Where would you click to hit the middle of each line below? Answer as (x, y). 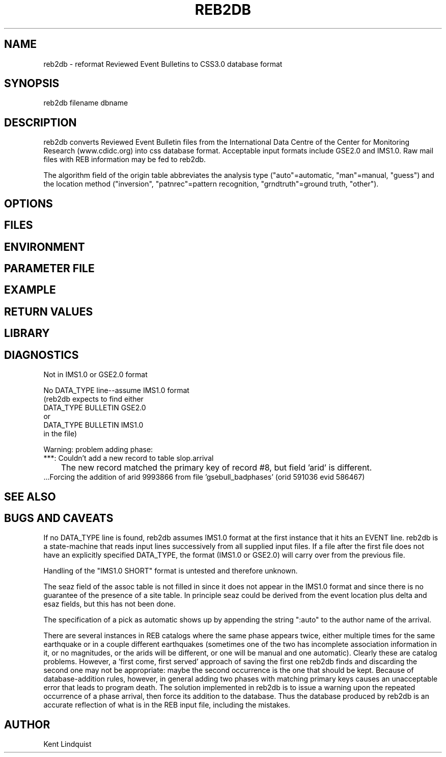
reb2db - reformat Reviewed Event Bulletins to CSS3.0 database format (163, 64)
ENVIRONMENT (45, 247)
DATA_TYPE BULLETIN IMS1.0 (93, 425)
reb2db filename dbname (86, 103)
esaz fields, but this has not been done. (109, 604)
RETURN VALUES (49, 311)
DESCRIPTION (40, 122)
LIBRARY (27, 333)
